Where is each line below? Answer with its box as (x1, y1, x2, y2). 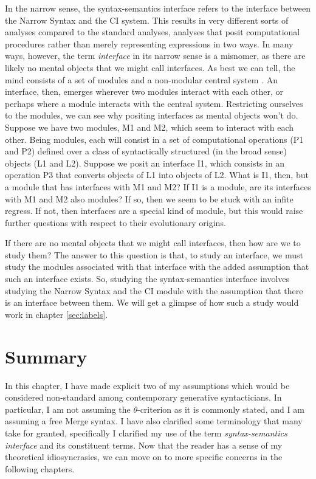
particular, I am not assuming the (5, 402, 131, 415)
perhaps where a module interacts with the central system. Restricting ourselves (5, 97, 303, 109)
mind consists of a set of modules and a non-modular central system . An (5, 73, 278, 86)
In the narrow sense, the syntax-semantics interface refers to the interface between (5, 2, 311, 14)
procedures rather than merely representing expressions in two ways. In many (5, 37, 294, 50)
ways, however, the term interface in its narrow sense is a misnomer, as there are (5, 49, 306, 62)
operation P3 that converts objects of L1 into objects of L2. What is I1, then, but (5, 168, 309, 181)
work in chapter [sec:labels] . (5, 308, 108, 320)
